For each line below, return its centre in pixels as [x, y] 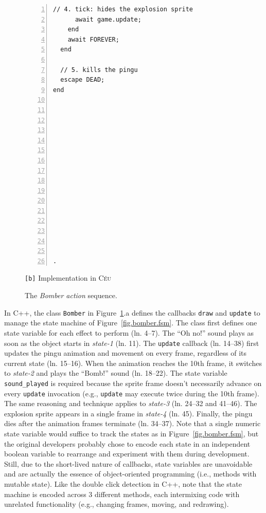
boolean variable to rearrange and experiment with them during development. [127, 454]
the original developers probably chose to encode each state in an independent [127, 443]
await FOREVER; [93, 39]
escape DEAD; [83, 80]
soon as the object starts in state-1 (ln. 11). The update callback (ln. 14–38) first [132, 343]
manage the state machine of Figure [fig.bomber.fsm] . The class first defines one [131, 323]
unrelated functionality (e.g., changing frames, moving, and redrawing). [117, 504]
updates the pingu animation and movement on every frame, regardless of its [126, 353]
